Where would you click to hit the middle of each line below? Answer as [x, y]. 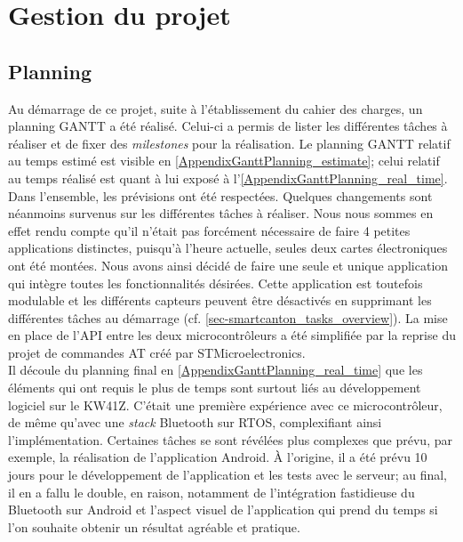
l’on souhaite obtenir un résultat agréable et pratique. [154, 526]
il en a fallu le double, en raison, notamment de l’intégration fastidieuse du [212, 492]
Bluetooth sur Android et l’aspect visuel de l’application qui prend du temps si [223, 510]
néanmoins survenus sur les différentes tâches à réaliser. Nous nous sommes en [221, 213]
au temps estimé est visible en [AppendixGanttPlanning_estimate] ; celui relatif [224, 161]
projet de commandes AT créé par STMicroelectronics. [157, 352]
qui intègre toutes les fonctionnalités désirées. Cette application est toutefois [216, 283]
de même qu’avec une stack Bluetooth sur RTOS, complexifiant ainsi [195, 422]
